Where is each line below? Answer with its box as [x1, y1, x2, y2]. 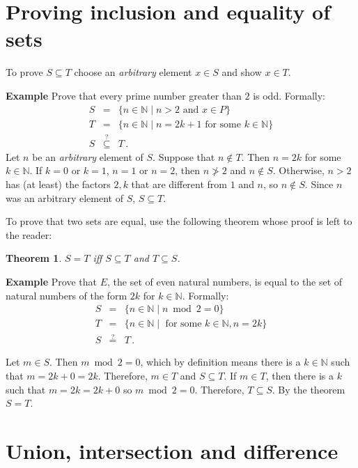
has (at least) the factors [6, 177, 111, 191]
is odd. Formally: [253, 88, 325, 102]
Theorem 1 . [6, 251, 62, 265]
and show [221, 65, 262, 79]
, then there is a [265, 368, 334, 383]
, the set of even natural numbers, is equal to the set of [107, 274, 343, 288]
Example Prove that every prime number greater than [6, 88, 242, 102]
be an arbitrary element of [32, 149, 143, 164]
